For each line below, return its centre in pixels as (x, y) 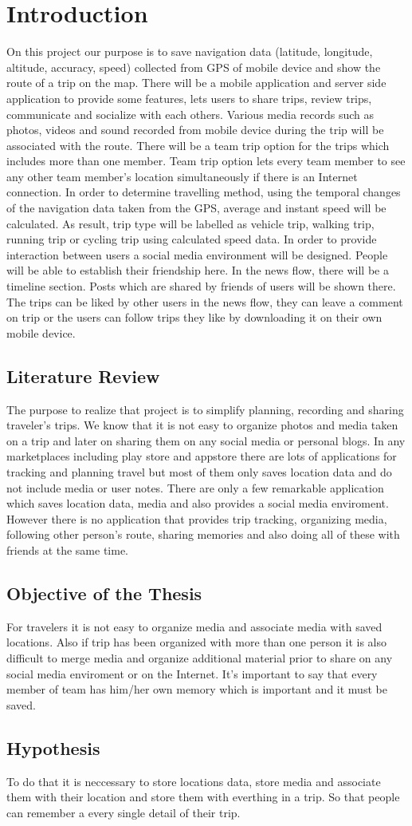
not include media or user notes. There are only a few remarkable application (195, 487)
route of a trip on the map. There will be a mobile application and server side (196, 83)
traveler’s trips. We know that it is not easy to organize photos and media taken (202, 425)
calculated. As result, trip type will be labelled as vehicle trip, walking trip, (190, 223)
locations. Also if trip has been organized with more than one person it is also (197, 642)
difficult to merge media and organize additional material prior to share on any (200, 657)
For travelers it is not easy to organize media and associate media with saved (194, 626)
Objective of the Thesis (104, 593)
